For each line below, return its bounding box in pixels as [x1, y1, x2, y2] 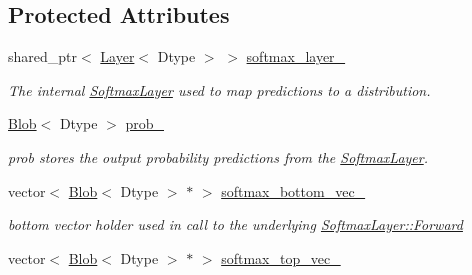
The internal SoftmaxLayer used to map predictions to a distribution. [8, 79, 431, 100]
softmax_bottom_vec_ [221, 180, 366, 201]
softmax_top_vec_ [221, 247, 341, 268]
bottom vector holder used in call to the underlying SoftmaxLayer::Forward [8, 214, 463, 235]
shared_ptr [8, 46, 78, 67]
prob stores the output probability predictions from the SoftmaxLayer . [8, 146, 429, 167]
